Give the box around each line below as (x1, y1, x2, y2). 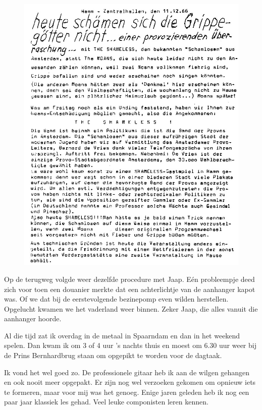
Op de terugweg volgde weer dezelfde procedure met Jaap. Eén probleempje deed (4, 273, 255, 284)
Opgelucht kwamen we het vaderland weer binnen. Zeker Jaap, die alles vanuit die (4, 303, 258, 314)
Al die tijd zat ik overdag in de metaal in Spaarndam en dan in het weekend (4, 330, 240, 340)
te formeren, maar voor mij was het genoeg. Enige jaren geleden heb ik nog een (4, 386, 249, 397)
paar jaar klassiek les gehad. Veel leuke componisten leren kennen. (4, 396, 208, 407)
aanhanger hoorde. (4, 313, 62, 324)
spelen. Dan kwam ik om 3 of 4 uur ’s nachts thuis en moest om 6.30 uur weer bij (4, 340, 256, 350)
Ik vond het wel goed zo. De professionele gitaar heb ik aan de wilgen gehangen (4, 367, 250, 377)
